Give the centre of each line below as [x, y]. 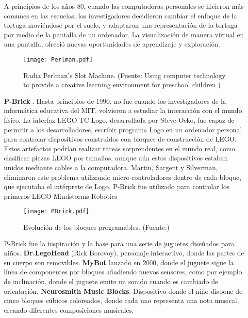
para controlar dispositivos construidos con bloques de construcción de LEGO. [120, 139]
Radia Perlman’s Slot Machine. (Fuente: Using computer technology [124, 75]
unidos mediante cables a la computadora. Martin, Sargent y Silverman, [111, 167]
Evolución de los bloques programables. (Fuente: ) [97, 227]
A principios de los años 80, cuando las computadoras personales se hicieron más [124, 6]
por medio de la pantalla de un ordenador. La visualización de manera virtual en [124, 34]
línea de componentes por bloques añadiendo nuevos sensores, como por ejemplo [123, 272]
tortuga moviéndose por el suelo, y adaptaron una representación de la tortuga [121, 25]
